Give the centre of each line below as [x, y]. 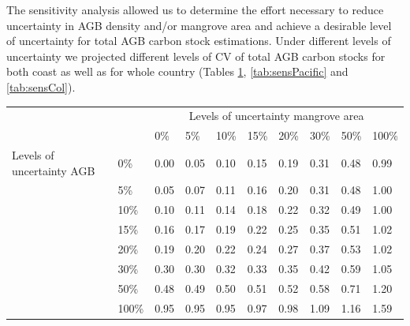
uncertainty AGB [54, 170]
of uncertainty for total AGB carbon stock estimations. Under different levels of [199, 41]
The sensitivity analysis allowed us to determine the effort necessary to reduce [195, 9]
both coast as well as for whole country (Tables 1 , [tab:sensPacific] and [177, 71]
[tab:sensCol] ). [41, 86]
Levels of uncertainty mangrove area [276, 116]
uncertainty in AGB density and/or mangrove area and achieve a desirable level [199, 25]
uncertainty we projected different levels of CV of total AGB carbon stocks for [196, 56]
